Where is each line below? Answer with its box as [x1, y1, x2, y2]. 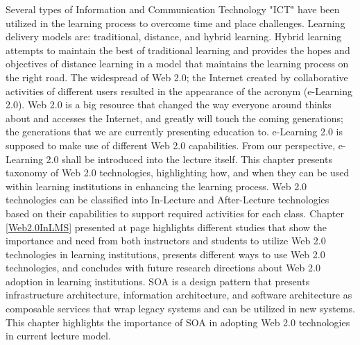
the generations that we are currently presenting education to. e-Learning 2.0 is [6, 124, 343, 139]
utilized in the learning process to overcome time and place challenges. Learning [6, 15, 345, 30]
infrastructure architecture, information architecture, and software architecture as [6, 287, 352, 302]
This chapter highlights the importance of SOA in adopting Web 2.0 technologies [6, 314, 350, 329]
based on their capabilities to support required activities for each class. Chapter [6, 205, 344, 220]
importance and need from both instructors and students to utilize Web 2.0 [6, 233, 326, 248]
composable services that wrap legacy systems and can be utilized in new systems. [6, 301, 355, 316]
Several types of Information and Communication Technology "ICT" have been [6, 2, 340, 16]
